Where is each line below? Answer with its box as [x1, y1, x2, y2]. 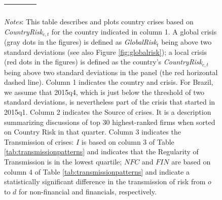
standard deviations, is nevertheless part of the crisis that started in [4, 96, 215, 107]
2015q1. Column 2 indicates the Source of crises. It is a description [4, 107, 211, 117]
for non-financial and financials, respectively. [19, 186, 157, 196]
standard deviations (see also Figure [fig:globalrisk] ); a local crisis [4, 46, 207, 57]
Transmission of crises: [4, 136, 74, 147]
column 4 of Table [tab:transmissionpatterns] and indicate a [4, 166, 190, 177]
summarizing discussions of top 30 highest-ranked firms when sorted [4, 116, 215, 127]
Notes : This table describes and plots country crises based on [4, 16, 194, 26]
